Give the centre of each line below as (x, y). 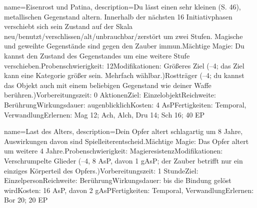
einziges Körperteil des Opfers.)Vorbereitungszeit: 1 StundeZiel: (101, 170)
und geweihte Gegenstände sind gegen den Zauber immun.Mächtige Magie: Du (124, 46)
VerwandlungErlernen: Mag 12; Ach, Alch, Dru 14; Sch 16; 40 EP (104, 114)
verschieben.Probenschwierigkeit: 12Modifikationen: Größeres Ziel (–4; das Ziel (124, 65)
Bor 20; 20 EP (26, 200)
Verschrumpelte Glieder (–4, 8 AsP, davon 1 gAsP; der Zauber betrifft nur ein (123, 160)
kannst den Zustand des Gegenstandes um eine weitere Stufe (97, 55)
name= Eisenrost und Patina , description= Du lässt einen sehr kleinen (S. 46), (122, 6)
